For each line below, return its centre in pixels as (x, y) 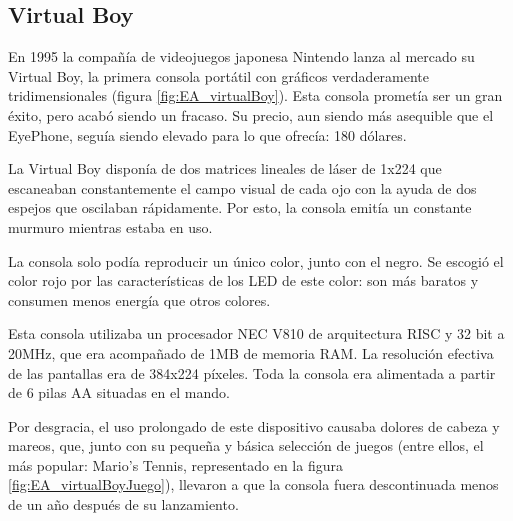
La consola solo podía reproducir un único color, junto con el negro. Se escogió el (256, 260)
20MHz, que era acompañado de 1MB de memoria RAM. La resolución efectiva (251, 352)
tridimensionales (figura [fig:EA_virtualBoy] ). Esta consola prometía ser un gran (255, 95)
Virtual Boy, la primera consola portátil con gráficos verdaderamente (219, 75)
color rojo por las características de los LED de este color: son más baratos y (243, 280)
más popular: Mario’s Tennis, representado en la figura (175, 464)
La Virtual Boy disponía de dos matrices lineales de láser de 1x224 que (225, 168)
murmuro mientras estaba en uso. (110, 226)
